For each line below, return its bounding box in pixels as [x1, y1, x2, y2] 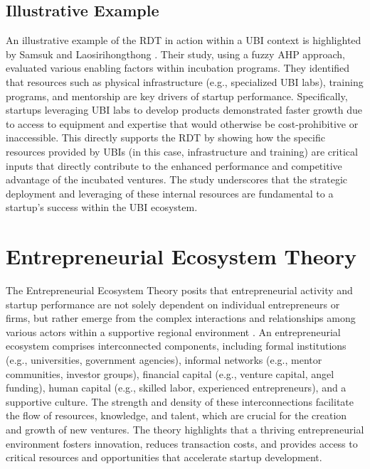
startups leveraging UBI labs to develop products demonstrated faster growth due [6, 102, 363, 117]
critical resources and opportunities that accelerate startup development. [6, 450, 322, 465]
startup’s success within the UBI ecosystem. [6, 200, 198, 215]
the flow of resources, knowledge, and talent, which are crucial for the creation [6, 408, 347, 423]
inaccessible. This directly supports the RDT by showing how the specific [6, 130, 325, 145]
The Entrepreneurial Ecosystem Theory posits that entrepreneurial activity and [6, 283, 353, 298]
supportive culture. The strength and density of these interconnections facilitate [6, 394, 354, 409]
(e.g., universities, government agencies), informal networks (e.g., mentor [6, 352, 322, 367]
